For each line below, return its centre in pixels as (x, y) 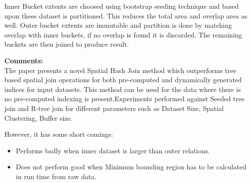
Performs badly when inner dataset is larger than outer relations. (113, 150)
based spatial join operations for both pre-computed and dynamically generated (123, 80)
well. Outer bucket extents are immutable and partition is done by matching (118, 25)
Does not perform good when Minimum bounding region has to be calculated (131, 167)
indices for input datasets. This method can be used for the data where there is (123, 89)
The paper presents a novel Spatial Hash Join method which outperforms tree (120, 70)
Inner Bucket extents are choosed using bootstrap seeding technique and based (122, 6)
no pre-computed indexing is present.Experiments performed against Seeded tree (125, 99)
